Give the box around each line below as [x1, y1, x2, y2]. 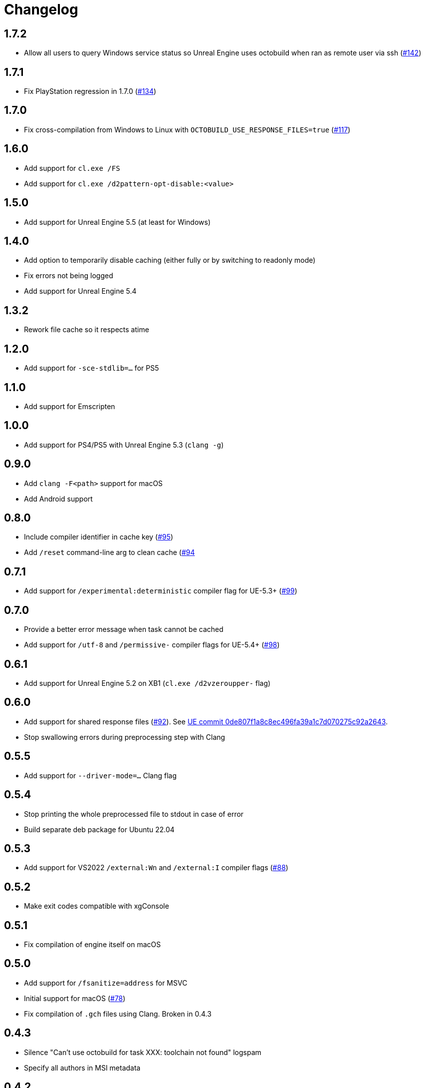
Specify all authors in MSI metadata [24, 1063, 141, 1072]
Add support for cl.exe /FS [24, 163, 120, 172]
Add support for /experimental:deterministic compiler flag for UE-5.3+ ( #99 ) [24, 586, 297, 595]
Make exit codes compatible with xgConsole [24, 902, 169, 911]
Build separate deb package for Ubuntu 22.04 [24, 825, 175, 834]
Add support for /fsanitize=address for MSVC [24, 978, 188, 987]
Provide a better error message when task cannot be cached [24, 625, 223, 634]
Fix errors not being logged [24, 271, 113, 280]
